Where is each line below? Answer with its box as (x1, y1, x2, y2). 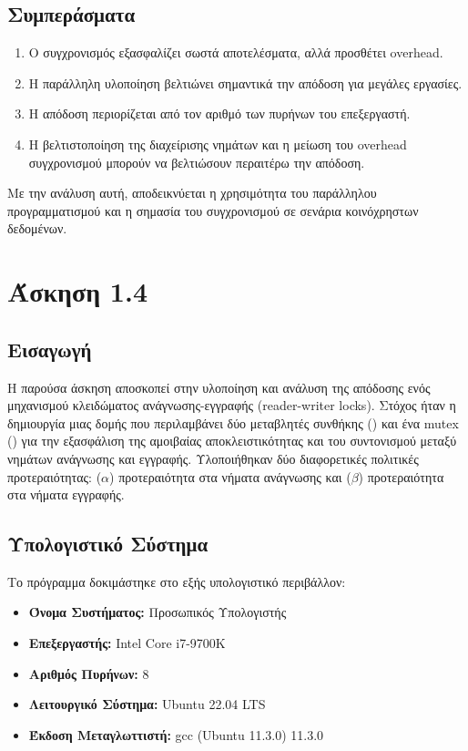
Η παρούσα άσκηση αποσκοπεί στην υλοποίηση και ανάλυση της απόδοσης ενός (7, 377, 431, 396)
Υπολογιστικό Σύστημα (7, 530, 209, 558)
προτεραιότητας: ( (7, 467, 102, 486)
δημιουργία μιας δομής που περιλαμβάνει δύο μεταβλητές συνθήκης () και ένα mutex (7, 413, 459, 432)
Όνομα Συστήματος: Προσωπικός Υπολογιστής (28, 602, 287, 622)
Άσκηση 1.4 (7, 273, 148, 310)
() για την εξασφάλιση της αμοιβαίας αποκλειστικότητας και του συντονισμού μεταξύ (7, 431, 457, 450)
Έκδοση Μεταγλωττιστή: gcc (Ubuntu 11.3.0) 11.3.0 (28, 725, 324, 744)
